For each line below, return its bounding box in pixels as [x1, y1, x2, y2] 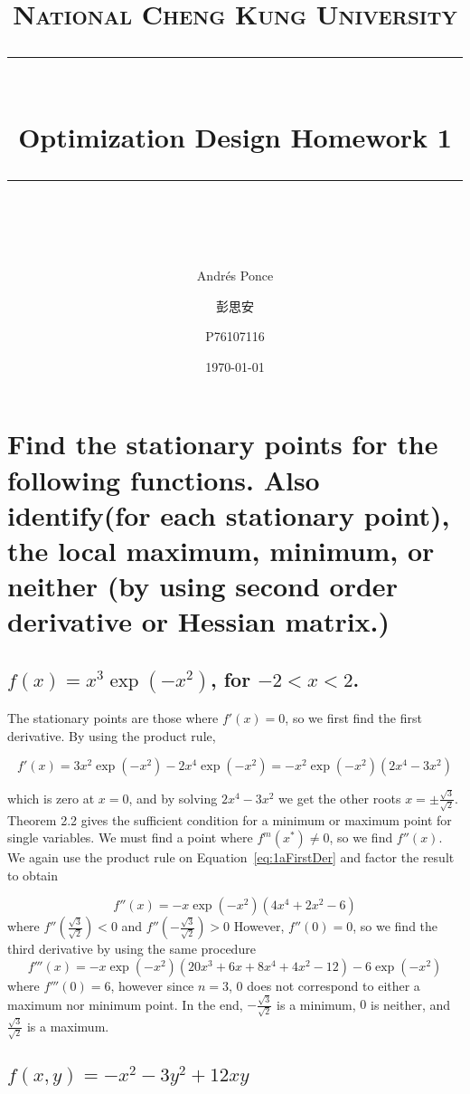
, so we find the [352, 917, 438, 936]
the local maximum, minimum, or [7, 531, 435, 568]
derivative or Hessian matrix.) [7, 603, 390, 640]
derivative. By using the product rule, [7, 726, 216, 745]
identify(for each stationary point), [7, 496, 450, 533]
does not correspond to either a [247, 975, 420, 994]
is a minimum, [277, 994, 356, 1013]
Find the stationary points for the [7, 425, 438, 462]
